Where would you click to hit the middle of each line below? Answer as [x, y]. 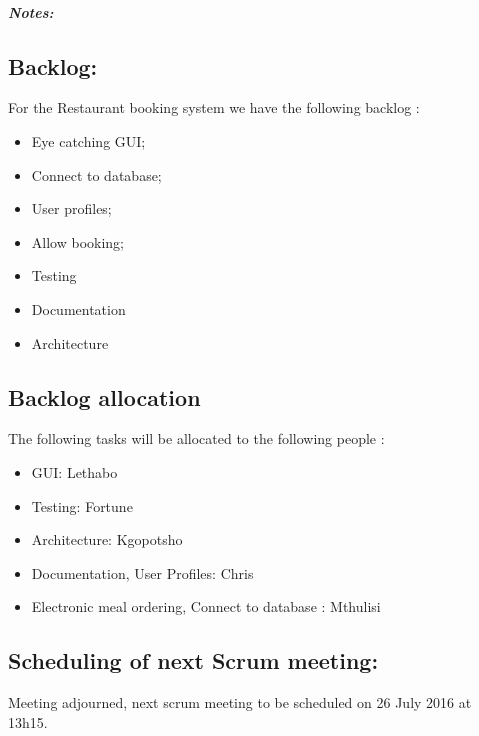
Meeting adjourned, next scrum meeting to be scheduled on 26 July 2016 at [240, 702]
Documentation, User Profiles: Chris [142, 572]
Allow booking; [77, 241]
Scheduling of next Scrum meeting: [193, 660]
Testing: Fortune [82, 505]
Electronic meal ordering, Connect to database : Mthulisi [206, 606]
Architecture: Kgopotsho [107, 539]
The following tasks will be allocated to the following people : [196, 438]
